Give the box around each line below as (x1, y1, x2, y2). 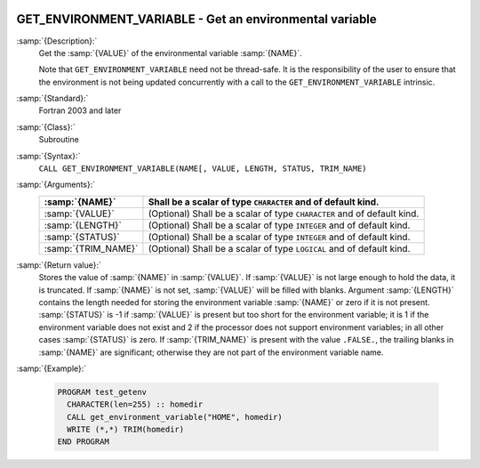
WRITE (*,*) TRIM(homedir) (67, 424, 185, 435)
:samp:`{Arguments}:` (16, 179, 96, 190)
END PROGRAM (57, 437, 110, 447)
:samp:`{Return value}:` (16, 259, 102, 270)
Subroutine (38, 134, 79, 145)
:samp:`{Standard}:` (16, 93, 89, 104)
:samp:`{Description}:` (16, 36, 98, 46)
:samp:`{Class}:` (16, 121, 76, 133)
